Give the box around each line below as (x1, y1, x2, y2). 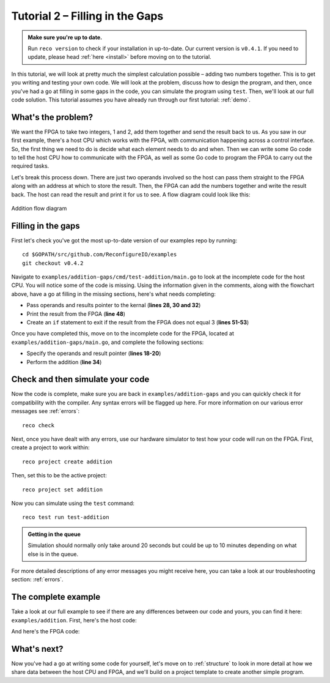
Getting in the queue (28, 530, 81, 538)
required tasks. (11, 162, 50, 170)
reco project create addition (22, 458, 113, 465)
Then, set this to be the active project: (11, 472, 107, 479)
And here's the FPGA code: (11, 627, 80, 635)
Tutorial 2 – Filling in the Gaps (11, 9, 164, 23)
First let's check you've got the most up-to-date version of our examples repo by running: (11, 236, 238, 244)
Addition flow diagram (11, 204, 67, 212)
